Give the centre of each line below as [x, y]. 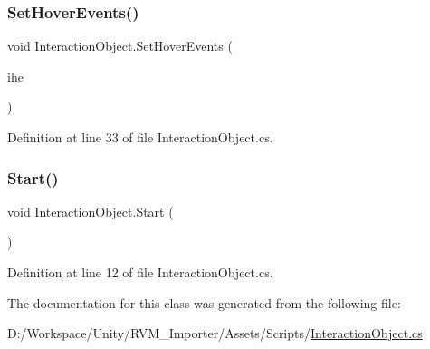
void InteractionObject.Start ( [91, 211]
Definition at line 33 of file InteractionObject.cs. [140, 137]
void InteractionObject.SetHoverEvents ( [120, 46]
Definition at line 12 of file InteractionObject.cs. [140, 272]
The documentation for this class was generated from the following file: [204, 302]
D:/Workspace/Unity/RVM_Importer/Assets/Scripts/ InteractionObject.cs [215, 333]
